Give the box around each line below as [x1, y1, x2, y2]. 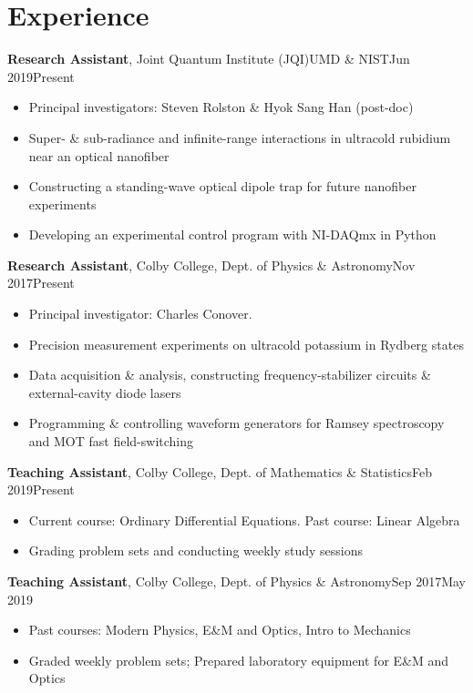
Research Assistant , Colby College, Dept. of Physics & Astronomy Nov [7, 255, 416, 274]
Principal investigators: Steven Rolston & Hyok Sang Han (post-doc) [28, 97, 414, 117]
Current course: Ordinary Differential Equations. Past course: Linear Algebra [28, 510, 460, 529]
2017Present [7, 273, 75, 292]
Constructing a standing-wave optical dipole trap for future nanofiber [28, 177, 416, 196]
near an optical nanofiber [28, 146, 170, 165]
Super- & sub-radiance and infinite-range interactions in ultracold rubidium [28, 127, 451, 147]
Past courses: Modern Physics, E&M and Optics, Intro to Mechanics [28, 620, 411, 639]
